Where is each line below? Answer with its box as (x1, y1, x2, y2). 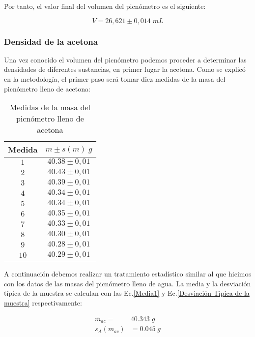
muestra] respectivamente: (4, 297, 82, 307)
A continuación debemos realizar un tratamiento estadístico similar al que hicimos (4, 269, 251, 279)
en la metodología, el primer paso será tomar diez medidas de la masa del (4, 74, 226, 84)
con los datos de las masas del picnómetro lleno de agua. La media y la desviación (4, 278, 251, 288)
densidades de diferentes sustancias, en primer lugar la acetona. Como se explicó (4, 64, 246, 74)
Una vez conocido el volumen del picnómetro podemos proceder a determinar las (4, 54, 247, 64)
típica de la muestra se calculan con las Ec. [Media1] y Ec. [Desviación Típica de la (4, 288, 250, 298)
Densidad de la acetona (4, 35, 98, 47)
